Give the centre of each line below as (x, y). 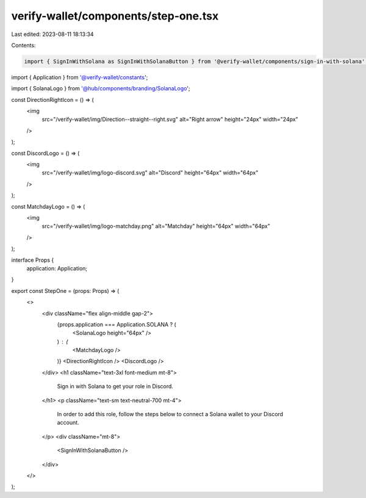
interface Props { (33, 260)
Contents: (23, 45)
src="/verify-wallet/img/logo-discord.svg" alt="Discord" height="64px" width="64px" (150, 173)
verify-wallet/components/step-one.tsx (115, 16)
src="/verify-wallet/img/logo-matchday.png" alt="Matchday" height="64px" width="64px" (156, 226)
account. (68, 423)
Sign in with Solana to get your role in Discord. (115, 386)
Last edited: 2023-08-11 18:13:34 (52, 34)
